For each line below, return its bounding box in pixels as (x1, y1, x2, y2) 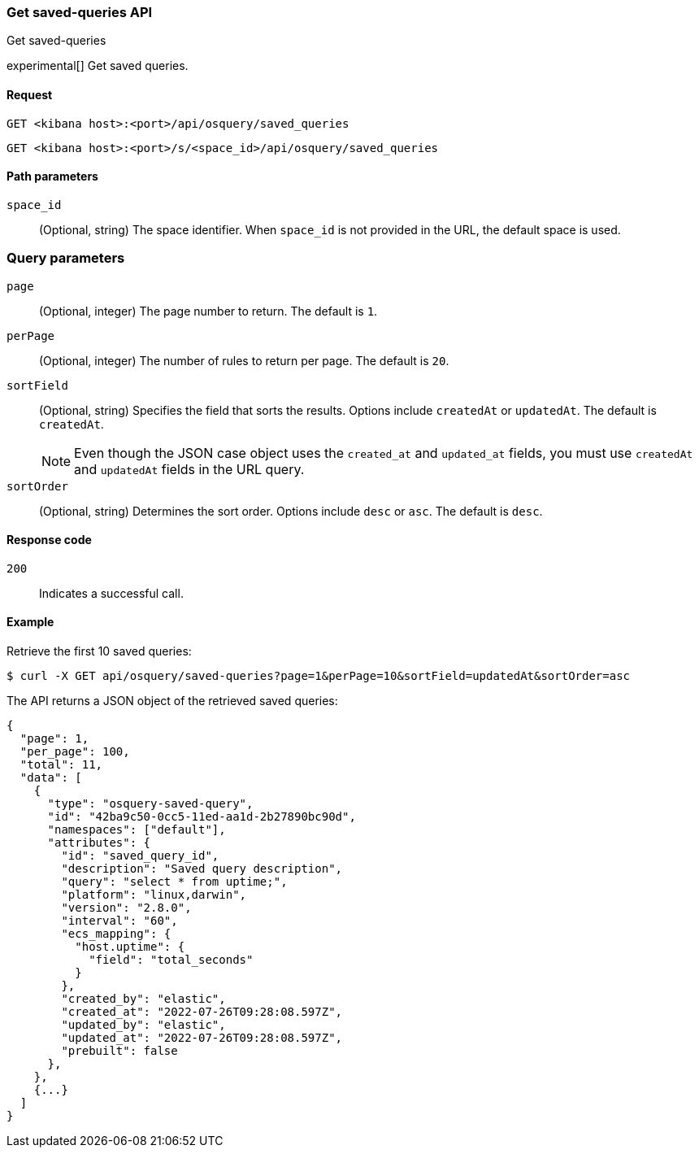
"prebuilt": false (61, 1044, 178, 1057)
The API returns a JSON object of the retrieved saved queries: (7, 694, 338, 708)
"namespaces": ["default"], (47, 823, 226, 836)
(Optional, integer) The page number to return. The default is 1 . (39, 303, 378, 318)
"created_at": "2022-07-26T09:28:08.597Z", (61, 1005, 343, 1018)
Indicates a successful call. (39, 586, 184, 600)
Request (7, 87, 53, 102)
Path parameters (7, 169, 98, 184)
